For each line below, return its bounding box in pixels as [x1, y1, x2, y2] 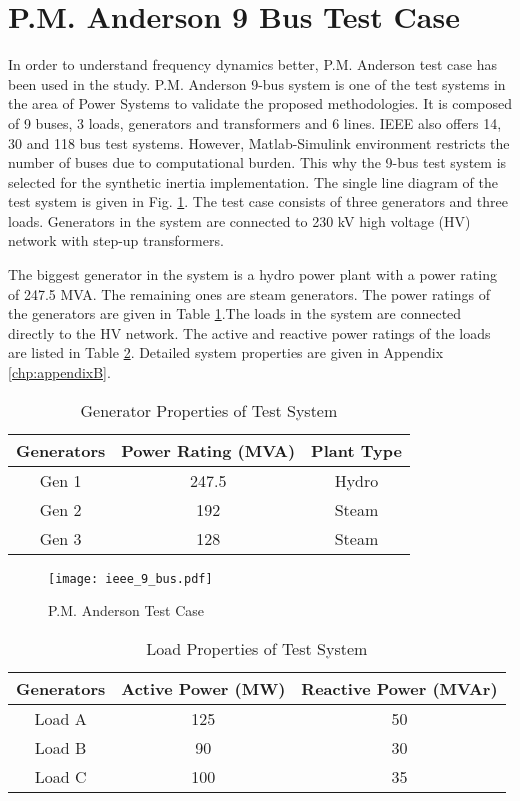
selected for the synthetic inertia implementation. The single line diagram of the [8, 171, 498, 192]
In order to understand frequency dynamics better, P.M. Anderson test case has [8, 54, 497, 75]
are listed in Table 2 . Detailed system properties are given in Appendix [8, 342, 444, 363]
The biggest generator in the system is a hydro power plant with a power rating [8, 264, 497, 285]
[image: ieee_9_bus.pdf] [48, 571, 213, 586]
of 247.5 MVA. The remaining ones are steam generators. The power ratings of [8, 283, 490, 304]
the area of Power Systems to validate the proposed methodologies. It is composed [8, 93, 512, 114]
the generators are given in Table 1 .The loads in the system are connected [8, 303, 462, 324]
